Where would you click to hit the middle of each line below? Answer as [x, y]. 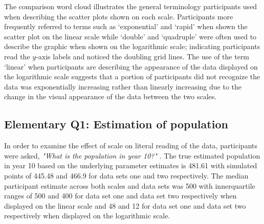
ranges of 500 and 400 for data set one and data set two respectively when [120, 196]
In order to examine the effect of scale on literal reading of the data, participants [131, 145]
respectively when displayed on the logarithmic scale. [87, 216]
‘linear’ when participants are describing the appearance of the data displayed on [131, 66]
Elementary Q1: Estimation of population [116, 124]
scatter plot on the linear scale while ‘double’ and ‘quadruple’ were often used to [130, 36]
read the [17, 56]
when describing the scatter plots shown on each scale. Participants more [119, 16]
